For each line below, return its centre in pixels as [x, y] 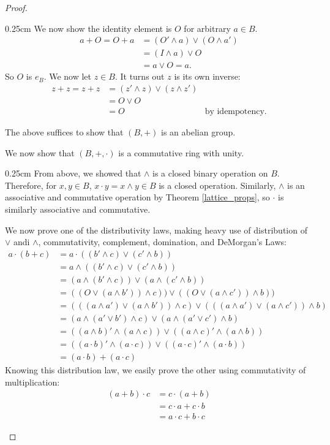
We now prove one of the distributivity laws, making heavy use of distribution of [156, 230]
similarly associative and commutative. [78, 209]
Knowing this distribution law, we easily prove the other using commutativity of [156, 370]
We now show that [40, 152]
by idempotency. [236, 111]
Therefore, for [31, 185]
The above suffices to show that [64, 131]
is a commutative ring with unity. [181, 152]
